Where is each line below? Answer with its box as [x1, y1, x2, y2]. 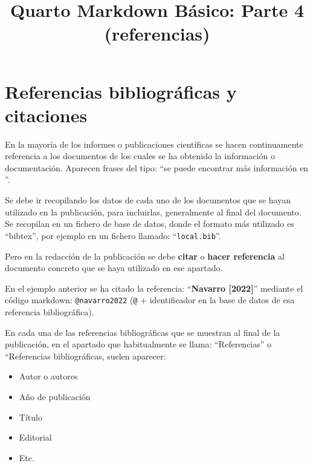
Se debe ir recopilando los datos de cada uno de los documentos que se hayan [5, 194, 291, 206]
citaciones [5, 102, 88, 127]
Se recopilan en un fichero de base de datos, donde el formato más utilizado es [5, 217, 294, 230]
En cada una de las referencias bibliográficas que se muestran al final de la [5, 326, 280, 338]
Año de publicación [19, 390, 91, 402]
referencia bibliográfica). [5, 305, 94, 318]
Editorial [19, 431, 52, 444]
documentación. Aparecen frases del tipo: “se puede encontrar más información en [5, 161, 309, 174]
